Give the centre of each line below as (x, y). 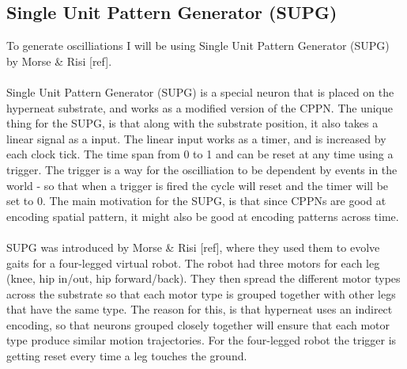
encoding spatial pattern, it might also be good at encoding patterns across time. (203, 216)
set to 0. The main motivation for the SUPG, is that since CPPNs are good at (196, 201)
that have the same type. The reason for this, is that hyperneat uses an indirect (200, 309)
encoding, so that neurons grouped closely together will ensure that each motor (198, 324)
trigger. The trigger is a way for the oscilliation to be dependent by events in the (202, 169)
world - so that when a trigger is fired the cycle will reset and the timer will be (198, 185)
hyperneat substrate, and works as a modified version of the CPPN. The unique (200, 107)
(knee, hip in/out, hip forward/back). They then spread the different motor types (203, 278)
